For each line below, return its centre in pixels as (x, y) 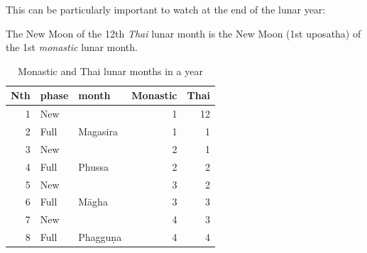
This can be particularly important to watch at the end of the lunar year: (166, 9)
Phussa (94, 166)
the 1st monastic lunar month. (72, 47)
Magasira (98, 131)
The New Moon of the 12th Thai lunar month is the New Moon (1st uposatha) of (183, 33)
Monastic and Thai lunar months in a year (110, 71)
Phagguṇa (100, 237)
